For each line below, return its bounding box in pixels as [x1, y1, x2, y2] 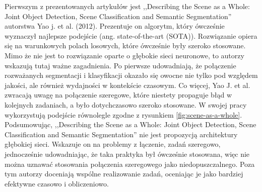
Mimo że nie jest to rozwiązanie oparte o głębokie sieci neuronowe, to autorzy [5, 50, 244, 60]
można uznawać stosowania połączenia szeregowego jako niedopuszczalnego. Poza [5, 158, 255, 169]
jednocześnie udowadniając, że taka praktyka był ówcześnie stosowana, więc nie [5, 148, 250, 159]
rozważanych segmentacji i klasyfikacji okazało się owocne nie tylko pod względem [5, 70, 258, 80]
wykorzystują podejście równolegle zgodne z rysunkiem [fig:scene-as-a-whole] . [5, 109, 242, 120]
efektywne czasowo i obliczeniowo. [5, 178, 109, 188]
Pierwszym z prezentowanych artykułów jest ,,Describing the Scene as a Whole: [5, 1, 250, 11]
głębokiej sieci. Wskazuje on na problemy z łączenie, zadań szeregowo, [5, 139, 221, 149]
